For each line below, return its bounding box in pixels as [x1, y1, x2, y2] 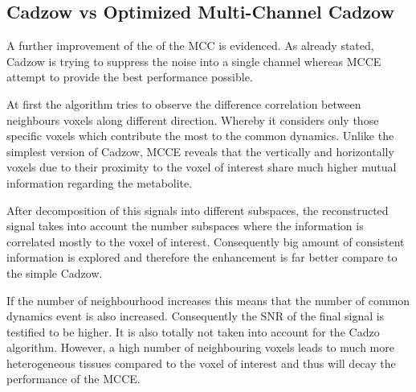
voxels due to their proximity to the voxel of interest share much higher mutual [6, 159, 397, 175]
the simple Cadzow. [6, 264, 103, 281]
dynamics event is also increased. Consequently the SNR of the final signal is [6, 307, 385, 324]
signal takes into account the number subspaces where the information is [6, 217, 364, 234]
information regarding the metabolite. [6, 174, 193, 191]
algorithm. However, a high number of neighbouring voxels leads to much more [6, 339, 394, 356]
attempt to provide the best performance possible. [6, 68, 253, 85]
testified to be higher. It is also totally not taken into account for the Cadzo [6, 323, 380, 340]
